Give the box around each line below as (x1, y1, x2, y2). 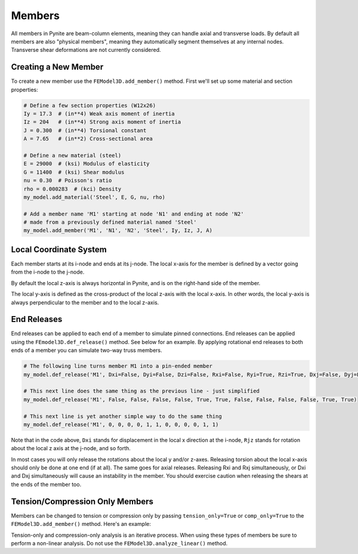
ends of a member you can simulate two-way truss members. (11, 346, 162, 354)
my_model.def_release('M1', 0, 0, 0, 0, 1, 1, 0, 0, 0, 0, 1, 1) (23, 421, 219, 428)
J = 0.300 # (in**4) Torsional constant (23, 127, 147, 134)
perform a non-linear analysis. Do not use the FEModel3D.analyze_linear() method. (11, 540, 228, 547)
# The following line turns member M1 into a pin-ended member (23, 363, 213, 370)
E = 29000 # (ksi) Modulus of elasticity (23, 160, 150, 167)
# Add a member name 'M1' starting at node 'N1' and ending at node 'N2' (23, 211, 244, 217)
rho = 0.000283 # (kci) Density (23, 185, 122, 192)
